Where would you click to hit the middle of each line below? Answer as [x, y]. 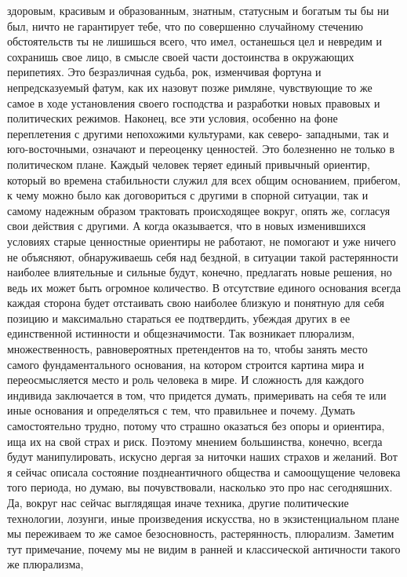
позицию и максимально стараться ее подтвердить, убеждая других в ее [179, 318]
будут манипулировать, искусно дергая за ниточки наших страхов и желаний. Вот [202, 456]
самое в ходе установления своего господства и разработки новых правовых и [194, 102]
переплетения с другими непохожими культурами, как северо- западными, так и [198, 133]
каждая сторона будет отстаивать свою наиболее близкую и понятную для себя [196, 303]
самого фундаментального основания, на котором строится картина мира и [186, 364]
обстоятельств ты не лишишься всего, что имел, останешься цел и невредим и [195, 41]
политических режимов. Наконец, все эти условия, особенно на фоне [173, 118]
